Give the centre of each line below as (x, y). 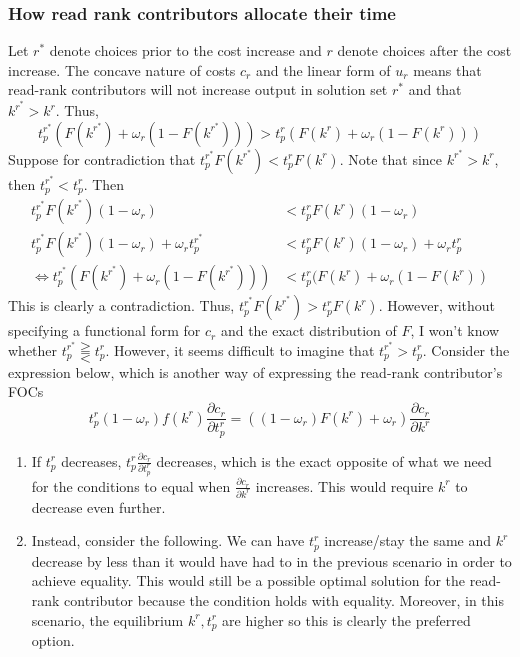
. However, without (436, 305)
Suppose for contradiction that (102, 158)
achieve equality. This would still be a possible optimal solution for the (248, 580)
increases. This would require (344, 485)
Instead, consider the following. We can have (168, 540)
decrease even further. (98, 506)
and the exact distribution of (308, 330)
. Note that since (391, 158)
